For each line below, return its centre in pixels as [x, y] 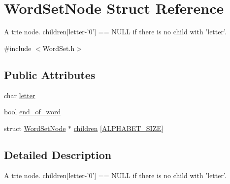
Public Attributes [50, 74]
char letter [20, 95]
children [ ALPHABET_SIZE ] [118, 128]
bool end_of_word [33, 112]
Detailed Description [58, 154]
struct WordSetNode [35, 128]
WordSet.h [59, 48]
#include [18, 48]
